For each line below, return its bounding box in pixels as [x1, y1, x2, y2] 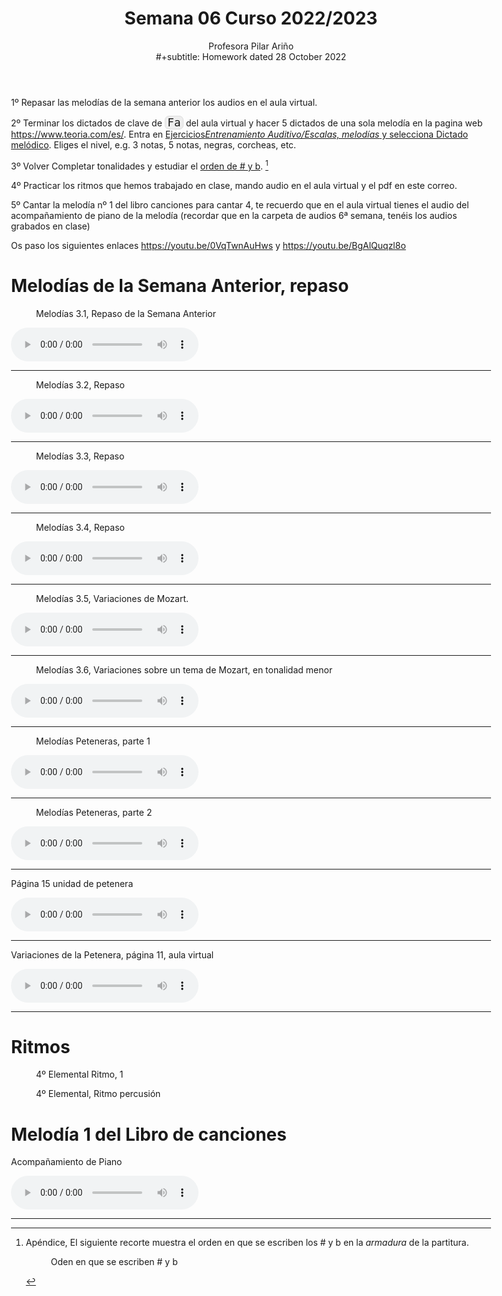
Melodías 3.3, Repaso [36, 450, 125, 462]
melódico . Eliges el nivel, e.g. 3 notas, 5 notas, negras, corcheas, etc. [11, 138, 297, 151]
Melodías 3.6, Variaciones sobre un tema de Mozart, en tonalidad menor [36, 663, 333, 676]
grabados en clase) [11, 220, 91, 232]
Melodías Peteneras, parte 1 [36, 735, 151, 747]
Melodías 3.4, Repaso [36, 521, 125, 533]
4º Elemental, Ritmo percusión [36, 1088, 161, 1100]
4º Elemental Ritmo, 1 [36, 1068, 124, 1081]
